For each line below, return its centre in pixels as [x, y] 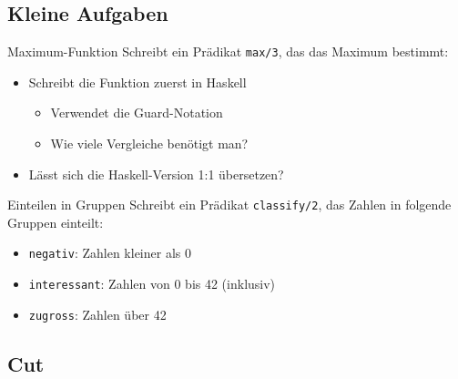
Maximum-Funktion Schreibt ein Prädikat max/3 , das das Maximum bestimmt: [228, 51]
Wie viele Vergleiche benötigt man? [149, 143]
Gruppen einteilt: [56, 222]
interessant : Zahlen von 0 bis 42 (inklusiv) [152, 284]
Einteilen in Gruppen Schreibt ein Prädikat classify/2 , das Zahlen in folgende [229, 205]
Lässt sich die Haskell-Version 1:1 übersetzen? [156, 174]
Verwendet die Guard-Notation [137, 113]
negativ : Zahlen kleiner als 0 [110, 253]
